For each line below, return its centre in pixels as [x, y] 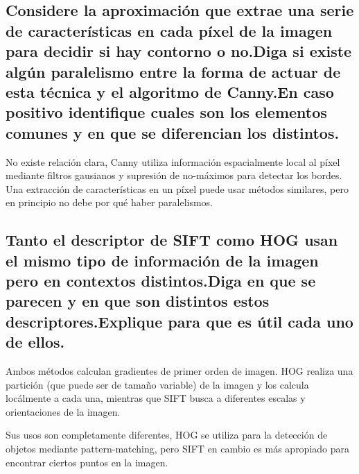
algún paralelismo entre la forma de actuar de [173, 71]
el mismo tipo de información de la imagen [162, 260]
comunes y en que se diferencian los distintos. [173, 132]
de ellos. [35, 342]
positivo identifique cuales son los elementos [166, 112]
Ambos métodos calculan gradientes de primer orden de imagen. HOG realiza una [179, 371]
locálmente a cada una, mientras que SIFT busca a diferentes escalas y [156, 398]
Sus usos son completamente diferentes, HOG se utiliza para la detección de [167, 435]
